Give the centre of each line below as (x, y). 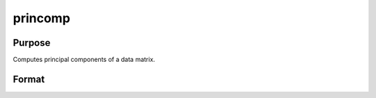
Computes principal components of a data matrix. (84, 60)
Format (29, 79)
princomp (42, 18)
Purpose (32, 43)
